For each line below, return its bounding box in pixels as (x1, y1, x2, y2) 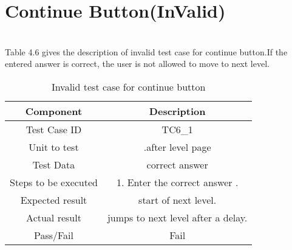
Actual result (26, 210, 81, 224)
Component (25, 103, 83, 118)
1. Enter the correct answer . (116, 175, 239, 189)
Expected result (20, 192, 87, 207)
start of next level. (138, 192, 217, 207)
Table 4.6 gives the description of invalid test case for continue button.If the (5, 45, 288, 58)
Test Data (32, 157, 75, 172)
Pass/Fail (33, 227, 74, 242)
